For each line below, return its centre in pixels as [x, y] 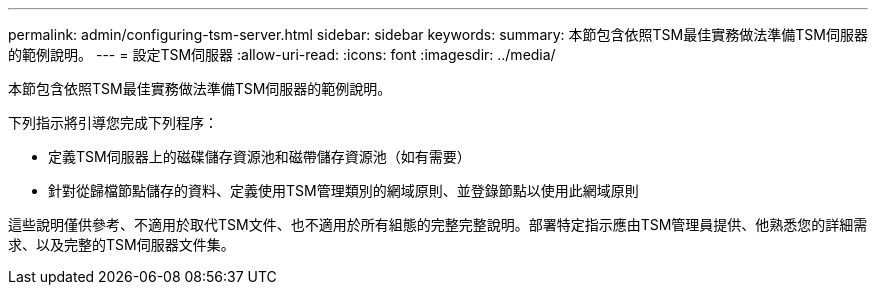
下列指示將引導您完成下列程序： [113, 122]
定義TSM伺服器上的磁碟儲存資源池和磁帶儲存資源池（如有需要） [259, 156]
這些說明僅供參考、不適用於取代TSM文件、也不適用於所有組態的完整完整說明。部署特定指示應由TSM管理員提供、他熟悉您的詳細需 [438, 224]
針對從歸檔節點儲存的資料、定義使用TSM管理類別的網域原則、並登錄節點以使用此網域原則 [343, 190]
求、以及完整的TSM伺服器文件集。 [121, 244]
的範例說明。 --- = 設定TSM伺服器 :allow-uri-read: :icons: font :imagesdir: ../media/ [282, 54]
